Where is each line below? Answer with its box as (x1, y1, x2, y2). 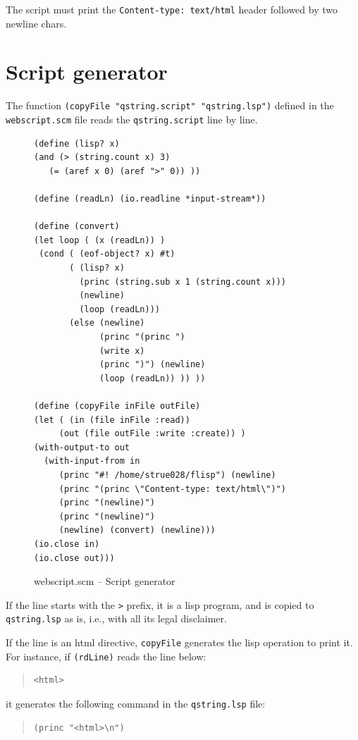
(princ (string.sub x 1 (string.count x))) (79, 276, 286, 287)
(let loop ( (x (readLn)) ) (34, 235, 166, 245)
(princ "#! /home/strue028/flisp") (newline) (58, 469, 276, 480)
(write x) (99, 345, 145, 356)
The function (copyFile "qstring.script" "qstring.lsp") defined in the (6, 98, 334, 113)
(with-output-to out (34, 442, 130, 452)
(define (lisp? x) (34, 138, 120, 149)
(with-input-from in (44, 456, 140, 467)
